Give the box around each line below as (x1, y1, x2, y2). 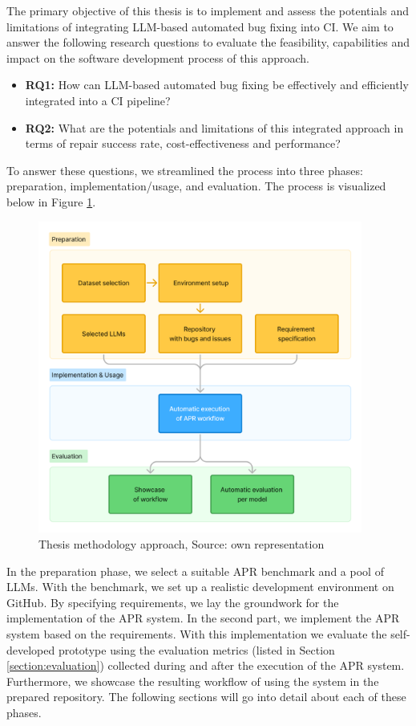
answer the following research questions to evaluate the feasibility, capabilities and (6, 34, 410, 51)
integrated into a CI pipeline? (25, 92, 171, 108)
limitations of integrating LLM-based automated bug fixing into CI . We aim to (6, 18, 394, 35)
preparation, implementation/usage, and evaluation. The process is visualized (6, 177, 386, 194)
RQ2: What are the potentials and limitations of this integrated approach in (25, 119, 404, 136)
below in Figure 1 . (6, 193, 96, 210)
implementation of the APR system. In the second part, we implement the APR (6, 610, 400, 626)
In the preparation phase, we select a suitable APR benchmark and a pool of (6, 562, 384, 579)
